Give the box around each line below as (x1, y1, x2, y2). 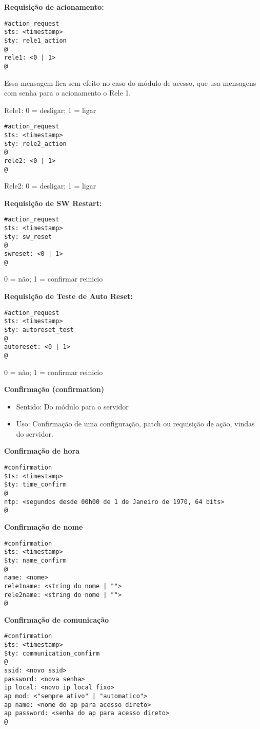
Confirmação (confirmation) (4, 384, 105, 395)
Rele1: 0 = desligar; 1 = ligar (4, 104, 96, 115)
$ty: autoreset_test (4, 326, 74, 333)
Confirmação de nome (4, 521, 83, 532)
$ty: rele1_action (4, 36, 67, 44)
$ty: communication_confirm (4, 649, 100, 657)
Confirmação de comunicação (4, 614, 109, 625)
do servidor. (16, 428, 53, 439)
